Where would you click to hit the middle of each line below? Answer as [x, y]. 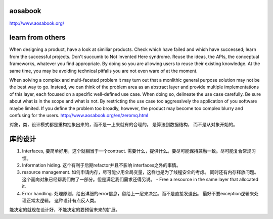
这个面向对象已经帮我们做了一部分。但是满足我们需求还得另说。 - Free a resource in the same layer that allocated [140, 179]
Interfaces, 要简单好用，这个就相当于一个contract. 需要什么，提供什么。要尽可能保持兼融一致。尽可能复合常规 [137, 151]
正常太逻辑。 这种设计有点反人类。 [62, 200]
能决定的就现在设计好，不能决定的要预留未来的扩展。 [65, 210]
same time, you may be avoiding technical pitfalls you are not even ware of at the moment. [103, 71]
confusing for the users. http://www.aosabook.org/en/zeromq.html [79, 115]
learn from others [37, 38]
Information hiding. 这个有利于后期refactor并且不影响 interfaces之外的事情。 [102, 165]
